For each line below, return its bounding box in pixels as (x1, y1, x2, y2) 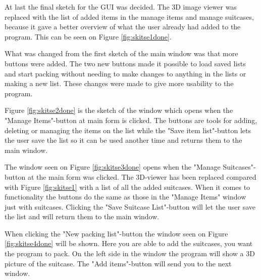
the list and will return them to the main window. (5, 211, 160, 222)
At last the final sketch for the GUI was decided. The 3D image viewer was (5, 2, 237, 12)
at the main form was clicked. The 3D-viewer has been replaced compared (27, 171, 256, 182)
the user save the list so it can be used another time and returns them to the (5, 135, 242, 145)
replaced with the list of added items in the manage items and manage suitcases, (5, 11, 254, 22)
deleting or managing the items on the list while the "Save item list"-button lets (5, 125, 251, 135)
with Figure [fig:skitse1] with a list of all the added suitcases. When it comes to (5, 181, 250, 192)
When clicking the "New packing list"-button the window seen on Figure (5, 228, 228, 238)
